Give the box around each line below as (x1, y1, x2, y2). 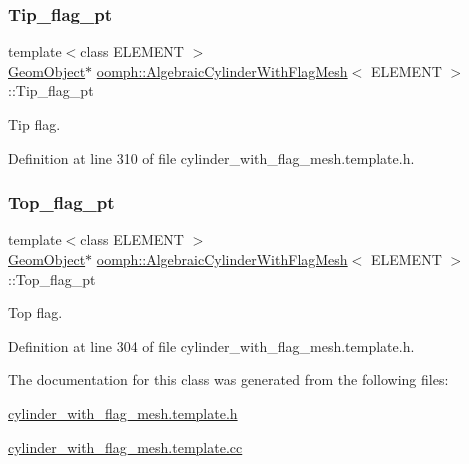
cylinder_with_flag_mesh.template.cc (8, 436, 243, 457)
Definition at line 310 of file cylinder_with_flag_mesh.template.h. (8, 147, 415, 168)
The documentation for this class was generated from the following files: (8, 369, 449, 390)
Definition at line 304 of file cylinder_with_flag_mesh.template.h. (8, 335, 415, 356)
